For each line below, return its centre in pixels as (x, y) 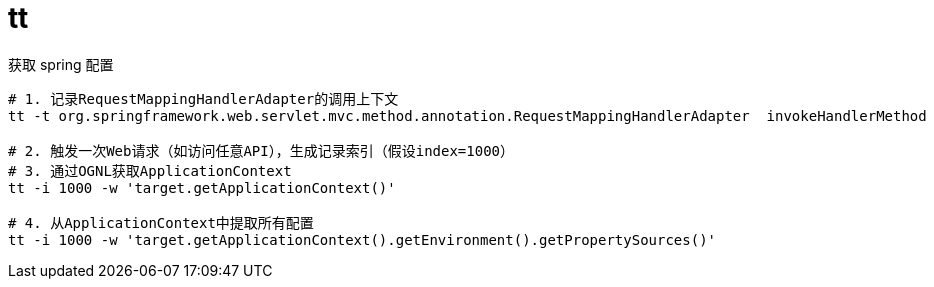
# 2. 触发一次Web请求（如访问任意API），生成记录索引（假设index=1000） (261, 150)
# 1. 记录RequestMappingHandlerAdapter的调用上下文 (203, 98)
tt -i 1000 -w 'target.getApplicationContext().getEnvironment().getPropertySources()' (362, 239)
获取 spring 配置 (61, 64)
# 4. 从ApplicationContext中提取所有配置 (161, 222)
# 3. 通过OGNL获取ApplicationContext (150, 170)
